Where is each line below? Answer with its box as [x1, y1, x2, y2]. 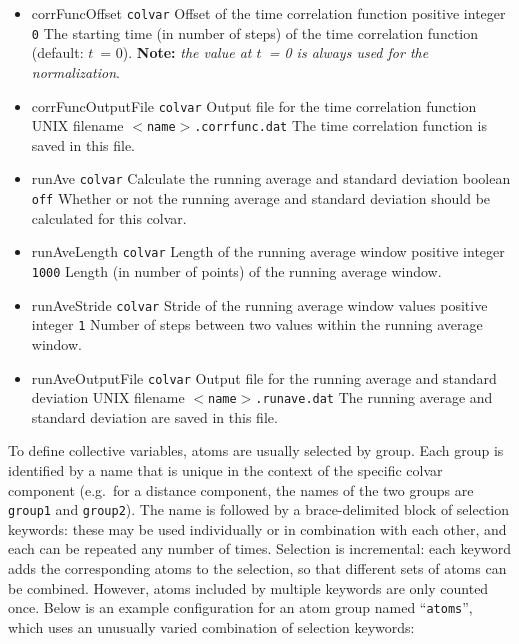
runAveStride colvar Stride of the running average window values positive [31, 294, 488, 315]
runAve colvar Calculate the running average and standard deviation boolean [31, 168, 511, 189]
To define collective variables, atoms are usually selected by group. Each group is [8, 440, 504, 461]
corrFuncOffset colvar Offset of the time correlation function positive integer [31, 3, 506, 23]
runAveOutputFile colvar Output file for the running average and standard [31, 367, 497, 388]
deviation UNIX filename [31, 387, 185, 408]
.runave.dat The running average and [255, 387, 493, 408]
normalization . [31, 61, 120, 82]
